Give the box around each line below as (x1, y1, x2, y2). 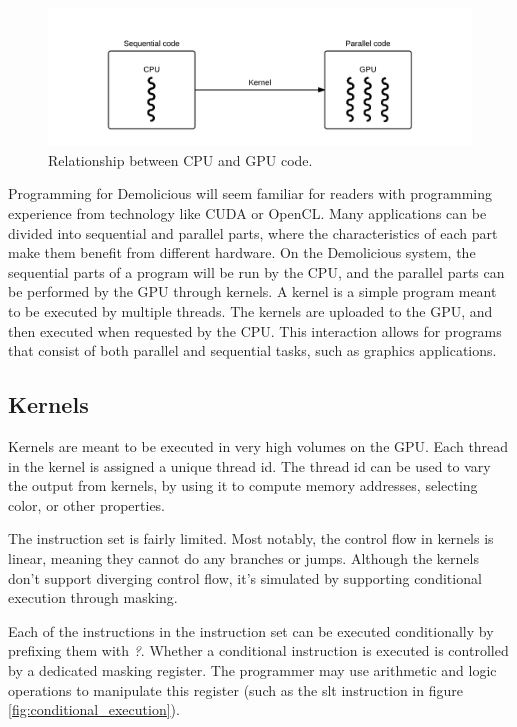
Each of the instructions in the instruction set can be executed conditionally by (8, 620, 494, 641)
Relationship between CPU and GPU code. (48, 149, 313, 170)
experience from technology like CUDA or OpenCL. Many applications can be (8, 203, 487, 224)
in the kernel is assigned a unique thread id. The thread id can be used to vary (8, 455, 491, 476)
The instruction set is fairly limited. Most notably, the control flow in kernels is (8, 528, 494, 549)
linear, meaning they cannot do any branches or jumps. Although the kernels (8, 548, 479, 568)
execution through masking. (8, 587, 178, 608)
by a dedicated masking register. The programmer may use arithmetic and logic (8, 659, 497, 680)
